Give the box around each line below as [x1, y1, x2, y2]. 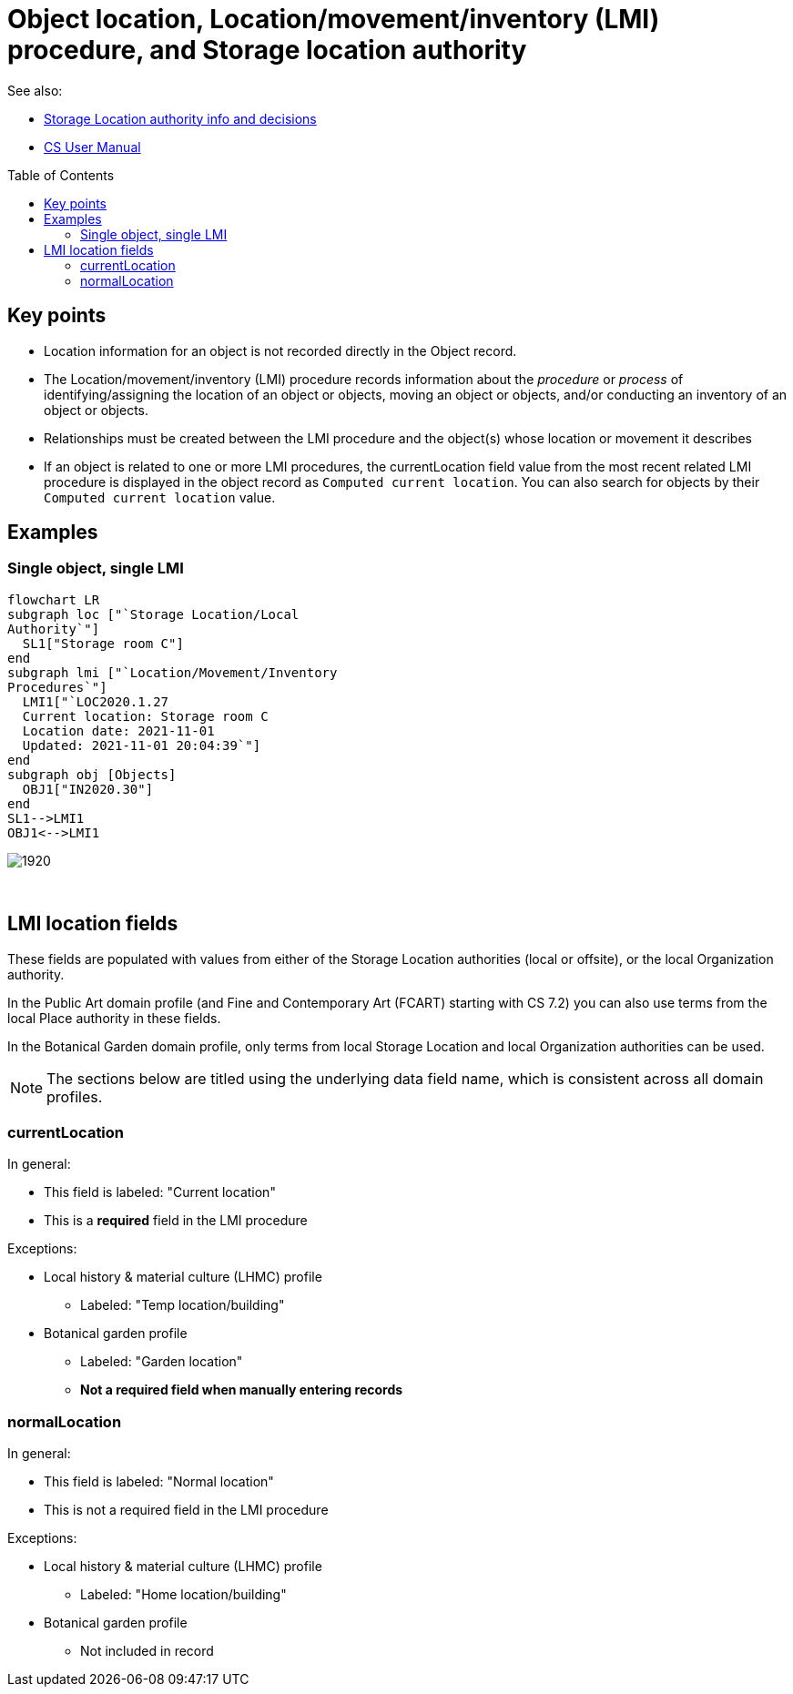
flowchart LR [7, 592, 100, 607]
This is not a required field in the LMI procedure [44, 1502, 329, 1518]
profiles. [46, 1087, 103, 1106]
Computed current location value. [44, 489, 276, 505]
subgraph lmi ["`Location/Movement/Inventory [7, 664, 338, 680]
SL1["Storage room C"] [22, 635, 184, 651]
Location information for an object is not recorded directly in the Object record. [44, 342, 517, 359]
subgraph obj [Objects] [7, 766, 177, 782]
